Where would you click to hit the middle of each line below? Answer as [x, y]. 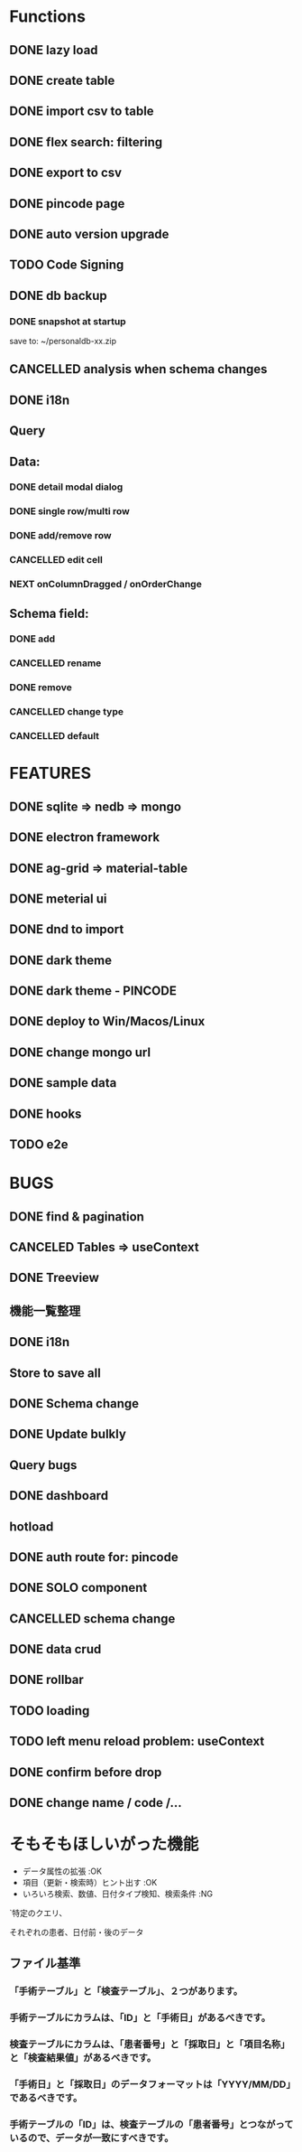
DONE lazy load [54, 50]
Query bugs [43, 1465]
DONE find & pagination [77, 1216]
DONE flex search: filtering [86, 142]
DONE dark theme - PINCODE [93, 991]
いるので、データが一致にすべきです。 [92, 2138]
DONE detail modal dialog [66, 487]
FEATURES [50, 773]
